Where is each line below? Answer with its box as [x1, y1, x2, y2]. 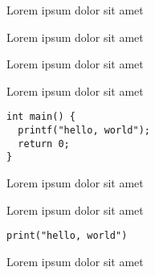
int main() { [6, 111, 75, 123]
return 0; [18, 137, 70, 150]
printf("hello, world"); [18, 125, 150, 137]
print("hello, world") [6, 230, 128, 242]
